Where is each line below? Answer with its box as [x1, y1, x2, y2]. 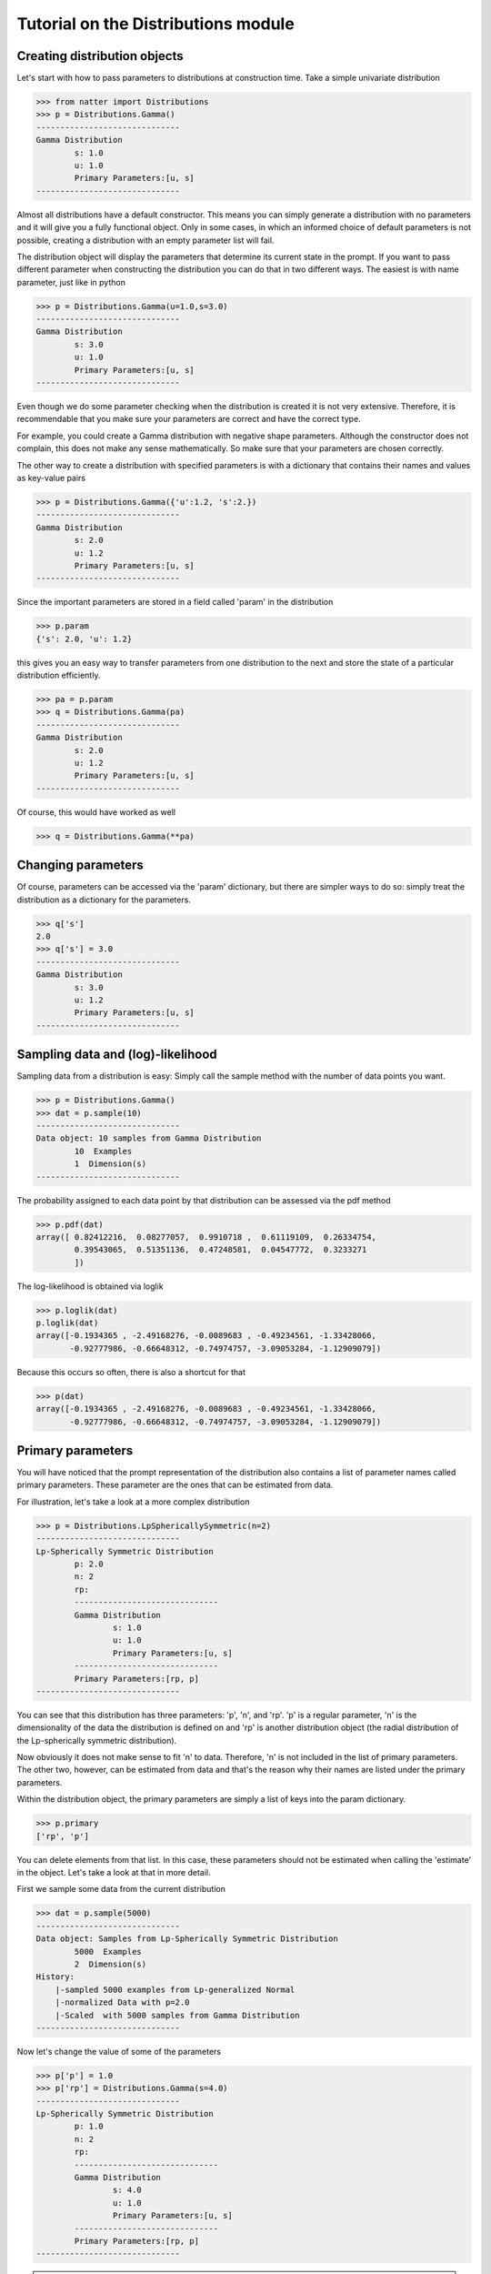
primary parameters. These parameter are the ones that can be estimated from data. [16, 1479, 334, 1491]
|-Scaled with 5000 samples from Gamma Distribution [55, 2010, 300, 2020]
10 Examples [74, 1146, 133, 1156]
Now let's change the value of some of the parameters [16, 2046, 222, 2057]
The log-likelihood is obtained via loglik [16, 1281, 164, 1292]
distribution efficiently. [16, 669, 101, 681]
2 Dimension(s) [74, 1958, 147, 1969]
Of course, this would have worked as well [16, 806, 176, 818]
